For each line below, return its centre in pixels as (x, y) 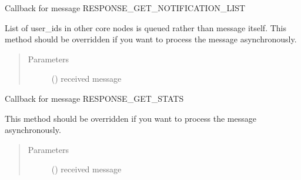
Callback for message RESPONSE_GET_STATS (94, 98)
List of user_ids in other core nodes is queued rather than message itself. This (146, 27)
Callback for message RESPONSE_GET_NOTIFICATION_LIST (125, 8)
